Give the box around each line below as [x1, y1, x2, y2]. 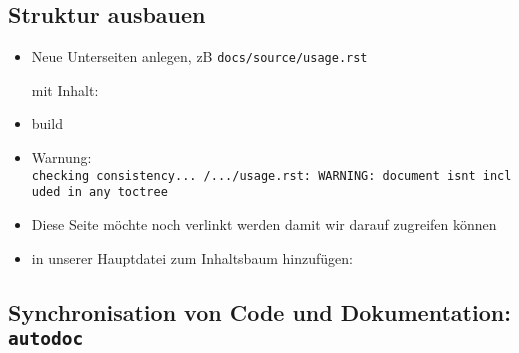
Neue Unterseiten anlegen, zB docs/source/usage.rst [31, 46, 368, 67]
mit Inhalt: [31, 79, 99, 100]
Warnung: [31, 147, 92, 168]
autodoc [8, 327, 84, 349]
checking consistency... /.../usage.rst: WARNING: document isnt [31, 168, 476, 183]
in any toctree [67, 185, 168, 200]
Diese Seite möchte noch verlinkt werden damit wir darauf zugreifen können [31, 213, 497, 234]
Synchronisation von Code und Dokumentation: [8, 296, 511, 327]
